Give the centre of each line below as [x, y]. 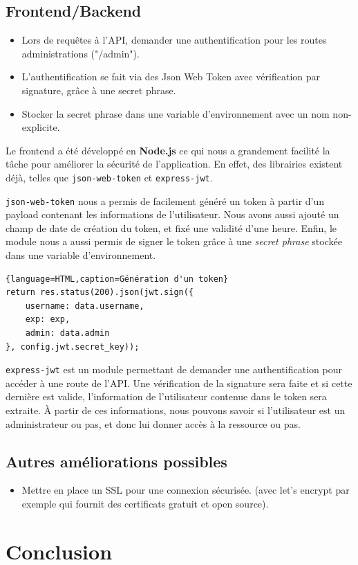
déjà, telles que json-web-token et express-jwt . [109, 177]
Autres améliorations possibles [116, 461]
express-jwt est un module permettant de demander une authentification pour [174, 369]
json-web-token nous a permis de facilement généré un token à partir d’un [165, 200]
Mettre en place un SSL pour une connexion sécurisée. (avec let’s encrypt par [186, 490]
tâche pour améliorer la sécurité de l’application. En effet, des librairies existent [174, 164]
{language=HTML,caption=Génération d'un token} [117, 279]
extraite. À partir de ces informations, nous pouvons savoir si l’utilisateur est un [176, 410]
